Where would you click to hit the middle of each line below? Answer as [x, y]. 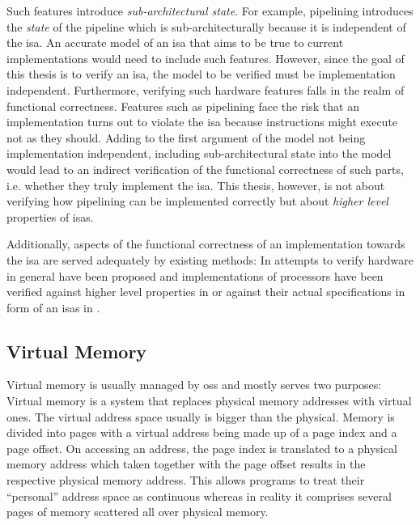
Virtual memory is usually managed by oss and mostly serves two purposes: [194, 385]
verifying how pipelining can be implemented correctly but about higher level [197, 201]
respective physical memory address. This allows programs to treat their [186, 480]
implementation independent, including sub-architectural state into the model [199, 153]
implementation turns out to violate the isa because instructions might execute [202, 122]
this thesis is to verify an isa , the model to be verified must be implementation [201, 74]
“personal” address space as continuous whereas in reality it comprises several [199, 495]
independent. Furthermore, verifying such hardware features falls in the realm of [206, 89]
